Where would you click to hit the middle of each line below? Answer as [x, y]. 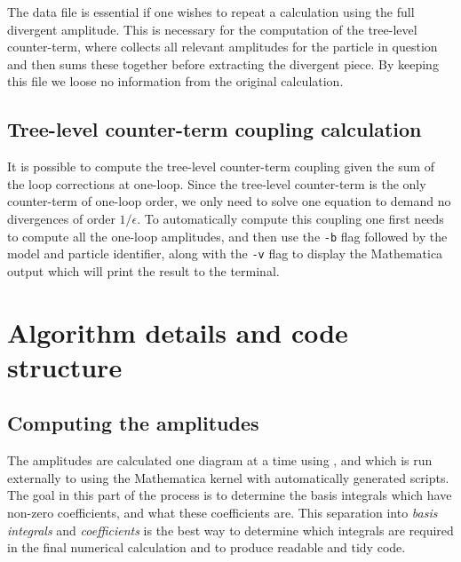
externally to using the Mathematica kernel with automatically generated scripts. [228, 477]
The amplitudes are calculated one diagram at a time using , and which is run [220, 460]
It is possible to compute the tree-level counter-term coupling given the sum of [221, 166]
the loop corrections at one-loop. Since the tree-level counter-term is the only [217, 183]
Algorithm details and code [178, 332]
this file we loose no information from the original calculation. [175, 81]
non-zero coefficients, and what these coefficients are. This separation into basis [223, 512]
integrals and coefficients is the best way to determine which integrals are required [230, 530]
